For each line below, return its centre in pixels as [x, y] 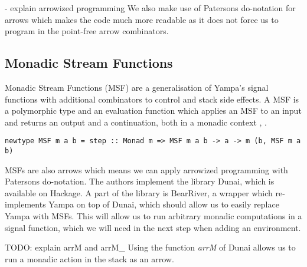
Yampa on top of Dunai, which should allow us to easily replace [164, 204]
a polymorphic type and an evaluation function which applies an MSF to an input [153, 111]
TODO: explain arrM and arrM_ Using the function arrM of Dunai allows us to [150, 247]
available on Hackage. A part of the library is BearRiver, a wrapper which [139, 192]
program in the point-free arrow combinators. [87, 31]
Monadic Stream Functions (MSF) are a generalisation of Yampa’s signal [137, 87]
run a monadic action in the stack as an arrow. [89, 258]
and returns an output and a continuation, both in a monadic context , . [136, 122]
